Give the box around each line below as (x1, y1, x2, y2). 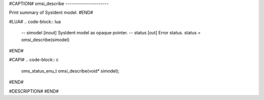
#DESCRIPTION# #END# (9, 88, 59, 94)
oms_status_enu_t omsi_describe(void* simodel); (21, 68, 120, 74)
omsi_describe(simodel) (21, 37, 70, 43)
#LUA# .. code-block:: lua (9, 19, 61, 25)
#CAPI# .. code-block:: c (9, 57, 59, 63)
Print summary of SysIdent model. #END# (9, 10, 93, 16)
